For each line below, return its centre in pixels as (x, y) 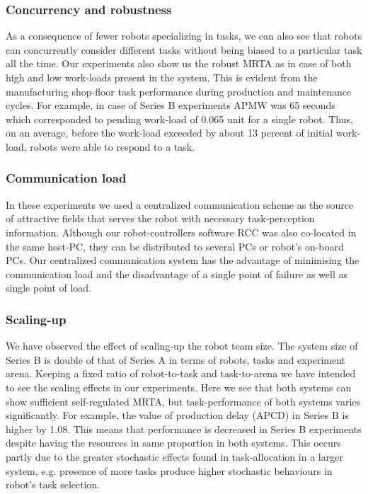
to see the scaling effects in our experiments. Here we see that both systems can (179, 387)
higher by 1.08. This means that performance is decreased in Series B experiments (184, 429)
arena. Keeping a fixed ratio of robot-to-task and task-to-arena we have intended (181, 373)
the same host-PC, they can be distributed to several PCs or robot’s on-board (175, 246)
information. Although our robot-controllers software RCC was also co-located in (181, 232)
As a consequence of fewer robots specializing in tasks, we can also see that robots (184, 36)
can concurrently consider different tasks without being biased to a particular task (184, 49)
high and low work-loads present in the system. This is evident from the (162, 77)
